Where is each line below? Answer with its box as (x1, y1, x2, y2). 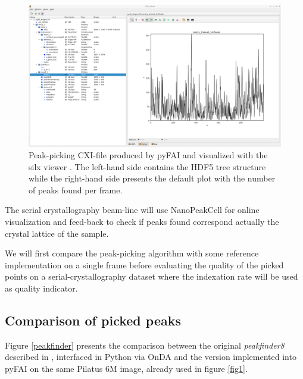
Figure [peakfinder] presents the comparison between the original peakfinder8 (5, 339, 285, 351)
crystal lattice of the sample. (5, 227, 109, 239)
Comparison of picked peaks (5, 311, 181, 330)
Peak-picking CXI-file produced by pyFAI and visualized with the (29, 149, 268, 161)
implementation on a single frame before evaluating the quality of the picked (5, 258, 284, 271)
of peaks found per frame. (29, 183, 123, 196)
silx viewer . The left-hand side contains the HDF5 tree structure (29, 160, 266, 173)
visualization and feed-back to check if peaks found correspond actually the (5, 215, 279, 228)
